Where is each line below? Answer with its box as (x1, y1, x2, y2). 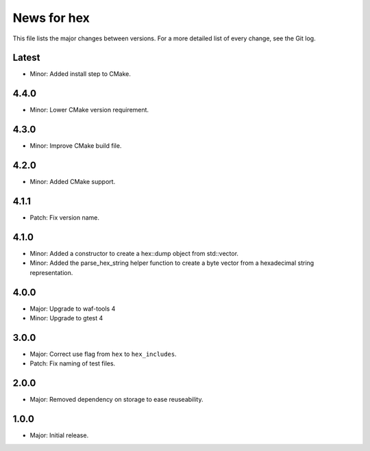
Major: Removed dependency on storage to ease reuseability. (29, 396, 203, 404)
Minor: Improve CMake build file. (29, 142, 122, 150)
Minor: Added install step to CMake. (29, 70, 132, 78)
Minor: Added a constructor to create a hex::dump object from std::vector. (29, 249, 239, 257)
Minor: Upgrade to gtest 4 (29, 314, 103, 322)
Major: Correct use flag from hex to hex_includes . (29, 350, 177, 358)
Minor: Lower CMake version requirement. (29, 106, 149, 114)
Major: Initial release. (29, 431, 89, 439)
